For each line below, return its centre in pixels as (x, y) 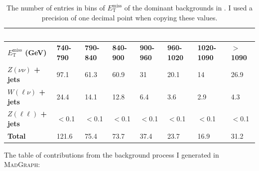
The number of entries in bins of (56, 7)
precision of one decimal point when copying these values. (129, 17)
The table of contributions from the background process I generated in (112, 154)
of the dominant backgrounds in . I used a (189, 7)
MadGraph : (22, 164)
